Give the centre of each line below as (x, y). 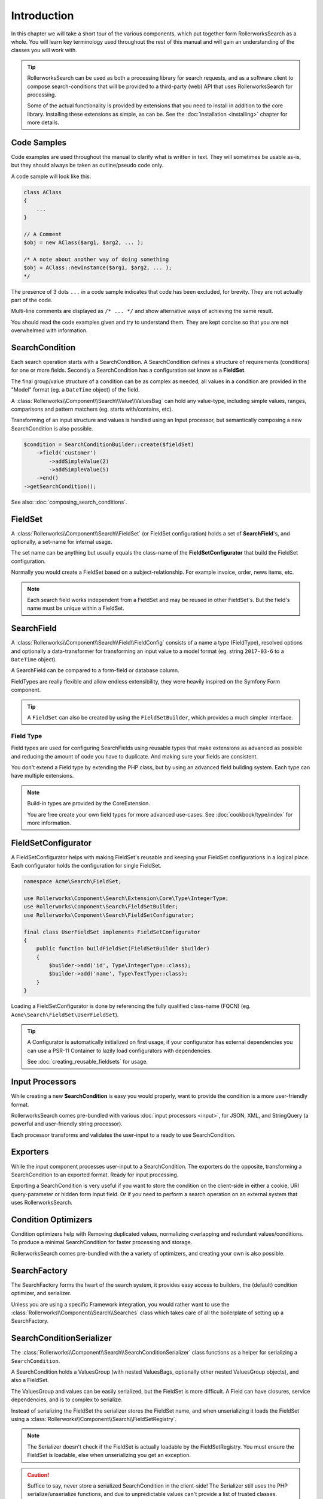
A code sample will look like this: (51, 176)
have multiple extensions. (42, 776)
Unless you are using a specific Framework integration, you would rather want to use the (120, 1304)
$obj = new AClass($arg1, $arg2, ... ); (83, 243)
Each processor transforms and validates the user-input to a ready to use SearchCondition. (123, 1135)
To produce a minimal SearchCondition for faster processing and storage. (102, 1242)
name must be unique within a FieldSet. (76, 608)
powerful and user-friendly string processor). (67, 1124)
